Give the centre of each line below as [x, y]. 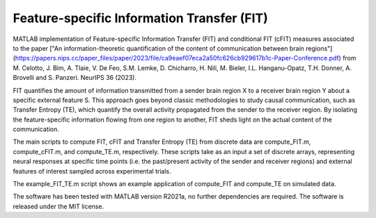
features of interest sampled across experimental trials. [92, 171]
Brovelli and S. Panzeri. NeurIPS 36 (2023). [75, 78]
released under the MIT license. [58, 206]
